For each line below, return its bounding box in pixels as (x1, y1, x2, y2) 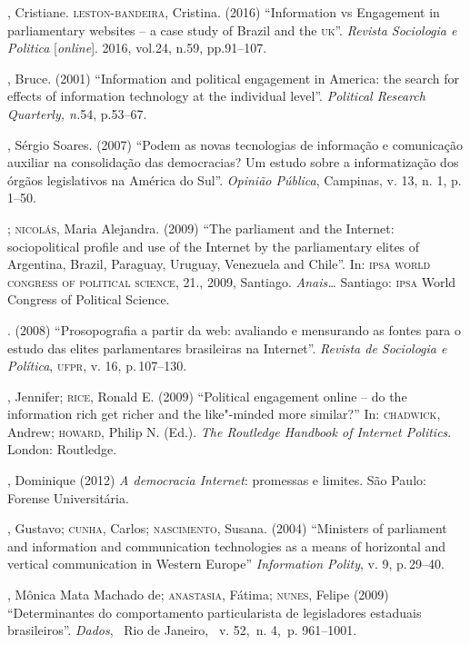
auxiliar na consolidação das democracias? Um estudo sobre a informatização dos (7, 153, 459, 172)
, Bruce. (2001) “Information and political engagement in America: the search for (7, 68, 460, 87)
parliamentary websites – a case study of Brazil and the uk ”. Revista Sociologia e (7, 20, 457, 39)
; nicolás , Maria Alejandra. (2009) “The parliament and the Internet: (7, 218, 395, 237)
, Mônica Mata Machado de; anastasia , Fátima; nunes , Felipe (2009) (7, 585, 389, 604)
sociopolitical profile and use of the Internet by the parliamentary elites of (7, 236, 420, 255)
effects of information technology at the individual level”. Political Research (7, 86, 425, 105)
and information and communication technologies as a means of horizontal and (7, 536, 446, 555)
